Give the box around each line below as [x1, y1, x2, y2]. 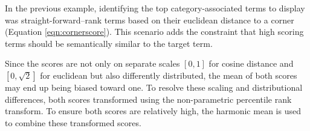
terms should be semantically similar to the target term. [5, 37, 213, 49]
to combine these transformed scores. [5, 116, 141, 129]
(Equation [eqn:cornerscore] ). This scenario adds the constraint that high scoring [5, 25, 304, 38]
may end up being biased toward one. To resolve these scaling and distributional [5, 81, 303, 93]
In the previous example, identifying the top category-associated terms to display [5, 2, 305, 14]
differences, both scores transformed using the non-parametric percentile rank [5, 93, 292, 105]
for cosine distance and [208, 57, 294, 70]
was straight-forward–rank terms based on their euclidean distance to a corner [5, 13, 294, 26]
